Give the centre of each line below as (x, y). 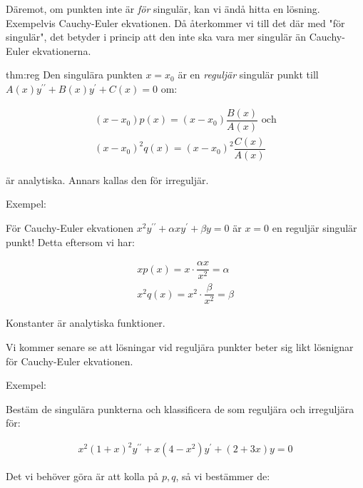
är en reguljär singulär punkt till (248, 75)
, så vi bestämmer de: (223, 476)
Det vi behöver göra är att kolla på (82, 476)
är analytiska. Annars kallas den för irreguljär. (107, 179)
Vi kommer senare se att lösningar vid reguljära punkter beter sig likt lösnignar (180, 346)
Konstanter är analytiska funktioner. (86, 323)
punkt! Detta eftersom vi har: (70, 242)
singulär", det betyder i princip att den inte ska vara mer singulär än (156, 37)
